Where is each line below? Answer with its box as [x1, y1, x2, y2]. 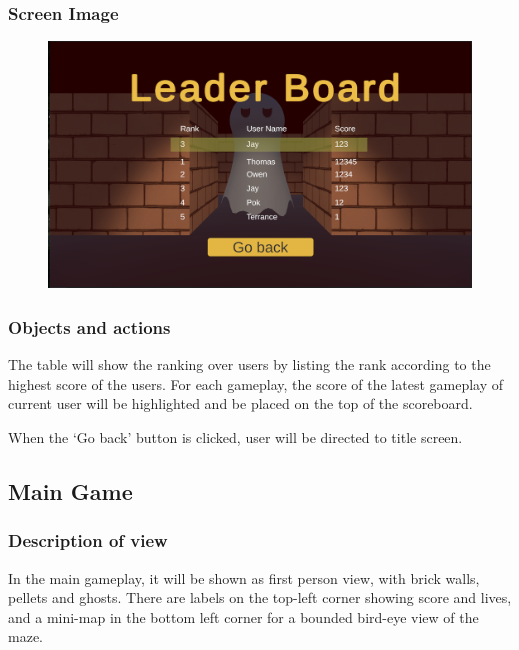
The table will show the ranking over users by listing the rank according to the [8, 354, 491, 375]
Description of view [8, 528, 168, 553]
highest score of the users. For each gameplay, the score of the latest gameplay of [8, 373, 504, 394]
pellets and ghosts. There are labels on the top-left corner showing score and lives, [8, 587, 512, 608]
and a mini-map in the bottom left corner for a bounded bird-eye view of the [8, 606, 479, 627]
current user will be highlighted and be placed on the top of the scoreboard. [8, 393, 473, 414]
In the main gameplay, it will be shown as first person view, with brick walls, [8, 567, 480, 588]
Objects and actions [8, 314, 171, 339]
